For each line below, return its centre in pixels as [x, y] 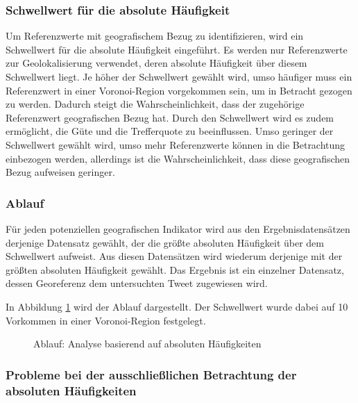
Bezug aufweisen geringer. [60, 172]
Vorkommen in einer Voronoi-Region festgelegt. [106, 320]
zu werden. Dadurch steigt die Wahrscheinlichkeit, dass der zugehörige [155, 104]
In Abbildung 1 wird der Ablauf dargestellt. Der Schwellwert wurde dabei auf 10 [177, 306]
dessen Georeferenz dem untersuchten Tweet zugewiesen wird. [137, 283]
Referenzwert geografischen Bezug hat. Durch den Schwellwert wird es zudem [170, 117]
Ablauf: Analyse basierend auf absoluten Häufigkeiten [147, 344]
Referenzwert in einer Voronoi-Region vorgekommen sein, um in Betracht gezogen [179, 90]
